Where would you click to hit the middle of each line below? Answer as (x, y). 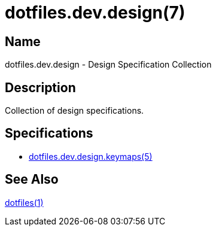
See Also (32, 180)
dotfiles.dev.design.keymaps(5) (91, 156)
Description (40, 87)
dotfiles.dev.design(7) (95, 13)
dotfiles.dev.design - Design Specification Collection (108, 65)
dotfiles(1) (24, 202)
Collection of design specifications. (74, 111)
